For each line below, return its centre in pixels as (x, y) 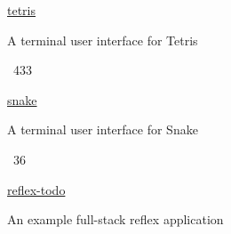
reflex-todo (36, 189)
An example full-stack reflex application (115, 219)
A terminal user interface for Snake (103, 129)
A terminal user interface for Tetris (103, 40)
